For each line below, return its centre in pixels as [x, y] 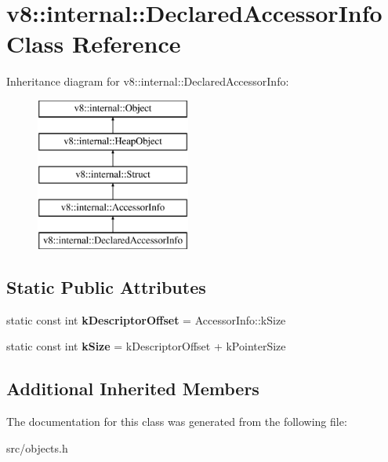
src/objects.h [37, 447]
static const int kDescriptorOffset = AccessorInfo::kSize [146, 319]
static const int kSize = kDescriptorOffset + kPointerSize [146, 346]
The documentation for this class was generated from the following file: [177, 422]
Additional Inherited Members [133, 389]
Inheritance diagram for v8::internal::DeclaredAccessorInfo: [148, 81]
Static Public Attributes [106, 286]
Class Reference [94, 44]
